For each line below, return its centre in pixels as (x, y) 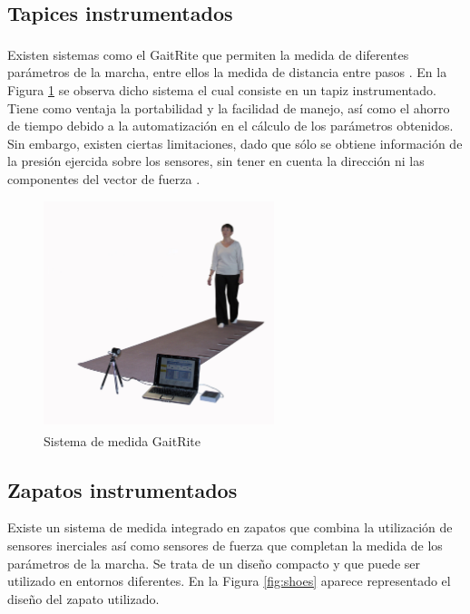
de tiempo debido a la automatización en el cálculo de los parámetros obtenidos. (230, 126)
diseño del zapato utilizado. (83, 598)
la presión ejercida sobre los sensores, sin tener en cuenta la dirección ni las (216, 161)
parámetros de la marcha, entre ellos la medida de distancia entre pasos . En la (227, 72)
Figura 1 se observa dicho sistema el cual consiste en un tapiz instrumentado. (222, 90)
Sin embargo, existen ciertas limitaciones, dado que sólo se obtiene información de (235, 143)
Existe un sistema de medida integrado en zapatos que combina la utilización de (230, 527)
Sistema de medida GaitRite (122, 440)
